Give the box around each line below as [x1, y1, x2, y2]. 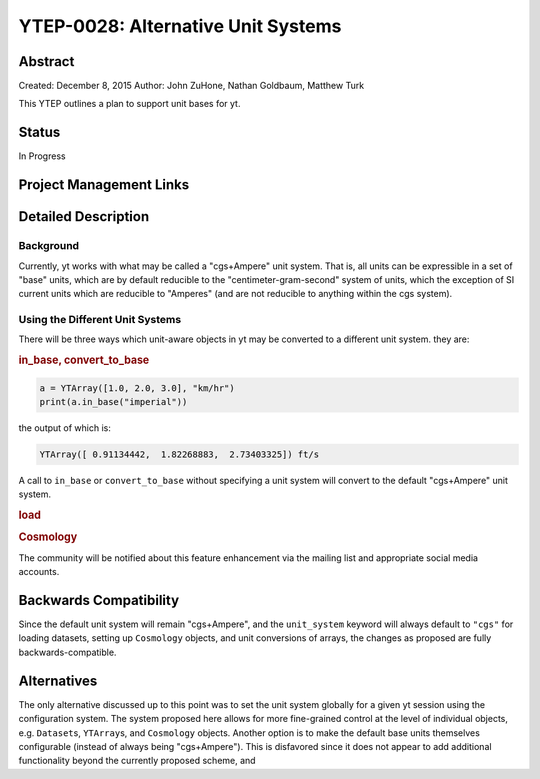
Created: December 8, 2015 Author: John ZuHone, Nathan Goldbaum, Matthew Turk [18, 80, 365, 92]
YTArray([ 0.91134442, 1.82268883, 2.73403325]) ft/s [39, 449, 320, 460]
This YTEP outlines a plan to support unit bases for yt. [18, 98, 241, 110]
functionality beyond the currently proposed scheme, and [18, 755, 256, 767]
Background [18, 239, 80, 253]
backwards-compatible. [18, 646, 117, 658]
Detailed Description [18, 208, 150, 225]
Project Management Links [18, 176, 190, 194]
